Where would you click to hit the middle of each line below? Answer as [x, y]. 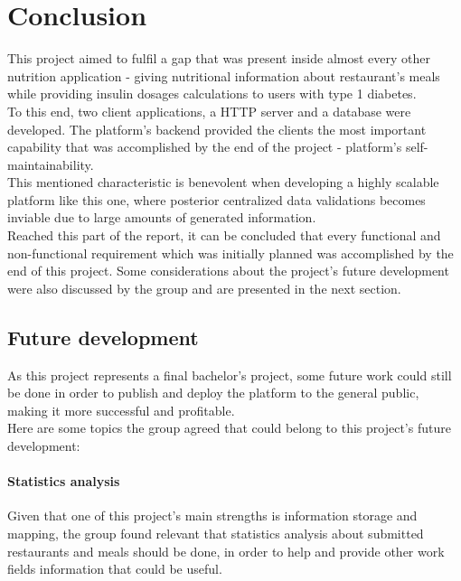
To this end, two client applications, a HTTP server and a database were [209, 111]
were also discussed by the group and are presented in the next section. [204, 288]
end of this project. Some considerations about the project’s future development [228, 271]
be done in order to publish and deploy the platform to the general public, [213, 393]
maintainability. [51, 164]
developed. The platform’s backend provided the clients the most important [217, 129]
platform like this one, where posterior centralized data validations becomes [216, 199]
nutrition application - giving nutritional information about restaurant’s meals [224, 75]
